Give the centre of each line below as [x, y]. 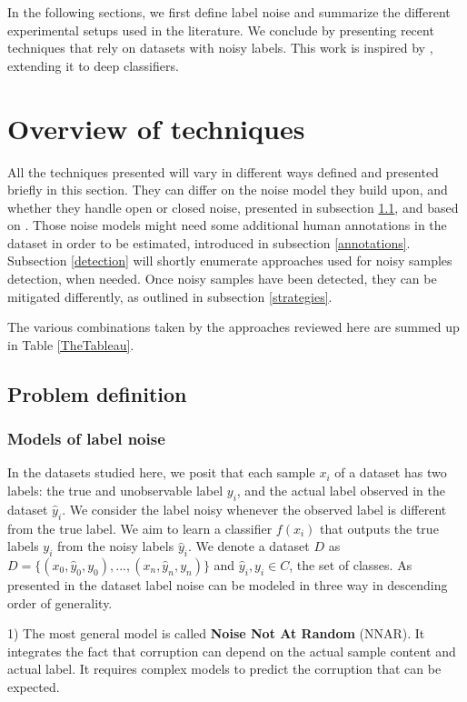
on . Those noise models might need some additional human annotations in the [227, 225]
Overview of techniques [156, 128]
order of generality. [60, 602]
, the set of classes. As [351, 565]
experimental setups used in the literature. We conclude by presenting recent [221, 30]
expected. [34, 686]
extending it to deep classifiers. [93, 65]
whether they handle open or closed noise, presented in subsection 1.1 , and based [233, 207]
